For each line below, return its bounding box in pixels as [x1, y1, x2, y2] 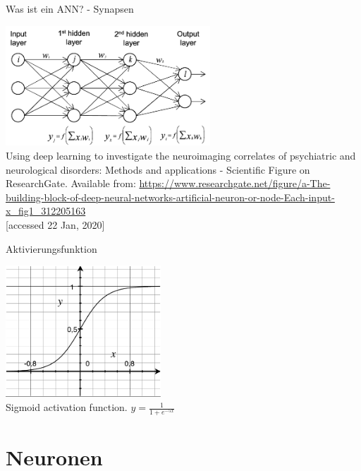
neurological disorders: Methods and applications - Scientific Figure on [6, 162, 310, 177]
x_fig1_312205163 [6, 203, 86, 218]
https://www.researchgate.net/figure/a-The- [139, 176, 331, 191]
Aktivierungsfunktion [6, 241, 97, 256]
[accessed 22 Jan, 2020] [6, 217, 105, 232]
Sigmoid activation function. [6, 400, 128, 415]
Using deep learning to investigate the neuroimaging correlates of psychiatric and [6, 148, 356, 163]
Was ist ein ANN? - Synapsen [6, 1, 134, 16]
